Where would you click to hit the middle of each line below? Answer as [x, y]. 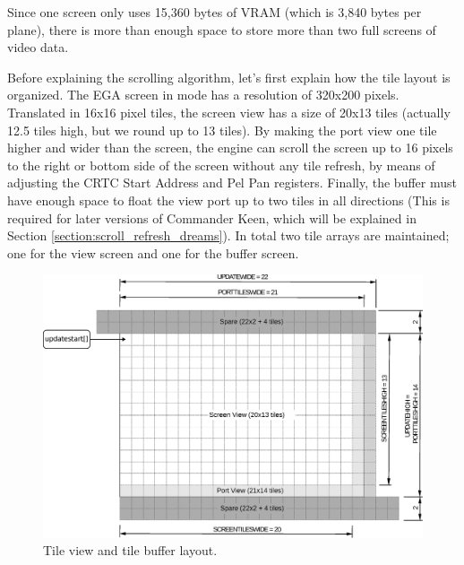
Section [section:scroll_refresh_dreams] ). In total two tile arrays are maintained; [228, 235]
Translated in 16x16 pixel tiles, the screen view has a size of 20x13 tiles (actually [229, 112]
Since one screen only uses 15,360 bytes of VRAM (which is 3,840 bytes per [215, 12]
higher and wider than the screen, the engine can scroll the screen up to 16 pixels [230, 148]
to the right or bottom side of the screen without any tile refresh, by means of [221, 165]
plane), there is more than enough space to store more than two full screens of [222, 29]
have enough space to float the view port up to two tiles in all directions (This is [228, 200]
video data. [38, 47]
